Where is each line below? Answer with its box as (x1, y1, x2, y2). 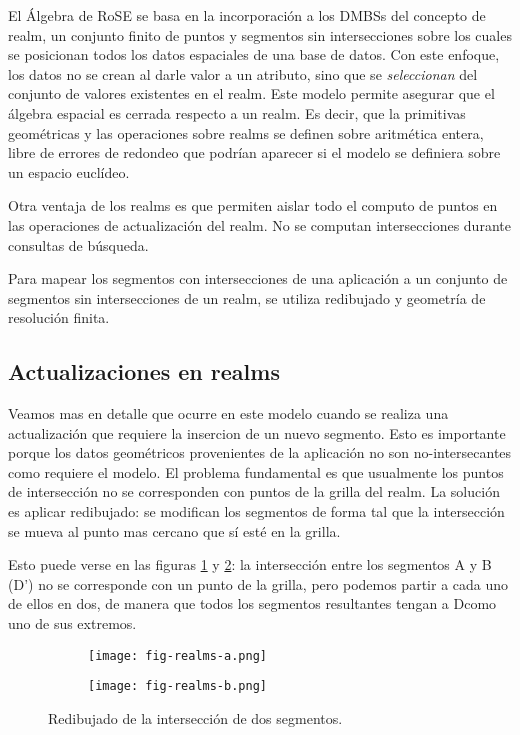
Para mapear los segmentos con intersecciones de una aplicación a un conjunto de (8, 268, 508, 289)
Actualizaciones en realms (8, 356, 280, 387)
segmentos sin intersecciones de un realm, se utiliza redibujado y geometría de (8, 287, 486, 308)
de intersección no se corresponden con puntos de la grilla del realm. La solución (8, 481, 500, 502)
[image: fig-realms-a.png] (88, 648, 267, 663)
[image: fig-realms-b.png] (88, 679, 267, 694)
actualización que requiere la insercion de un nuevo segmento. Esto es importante (8, 422, 506, 443)
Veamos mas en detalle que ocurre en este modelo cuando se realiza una (8, 403, 449, 424)
